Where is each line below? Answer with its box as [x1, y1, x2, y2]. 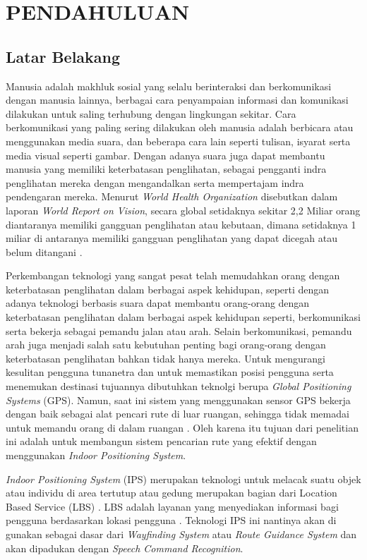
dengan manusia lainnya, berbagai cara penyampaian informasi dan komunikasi [6, 92, 349, 107]
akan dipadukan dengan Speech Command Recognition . [6, 540, 243, 555]
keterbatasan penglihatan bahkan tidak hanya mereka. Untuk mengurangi [6, 351, 325, 365]
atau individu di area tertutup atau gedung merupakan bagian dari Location [6, 485, 337, 500]
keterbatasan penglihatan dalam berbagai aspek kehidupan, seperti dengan [6, 281, 330, 296]
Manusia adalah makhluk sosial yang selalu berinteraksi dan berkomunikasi [6, 78, 332, 93]
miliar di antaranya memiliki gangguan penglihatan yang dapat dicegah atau [6, 231, 337, 245]
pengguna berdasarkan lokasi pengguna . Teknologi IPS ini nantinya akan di [6, 513, 337, 528]
